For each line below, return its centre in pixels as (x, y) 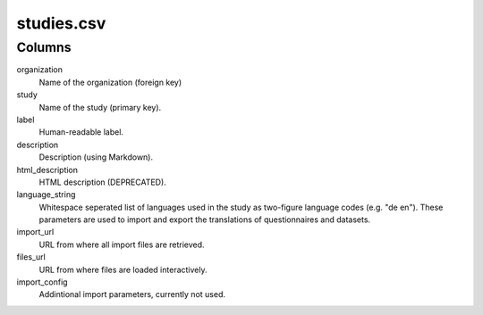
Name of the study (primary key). (100, 107)
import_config (42, 282)
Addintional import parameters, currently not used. (132, 294)
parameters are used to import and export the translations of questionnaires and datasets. (205, 220)
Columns (44, 47)
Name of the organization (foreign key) (110, 82)
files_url (31, 257)
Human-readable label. (81, 132)
